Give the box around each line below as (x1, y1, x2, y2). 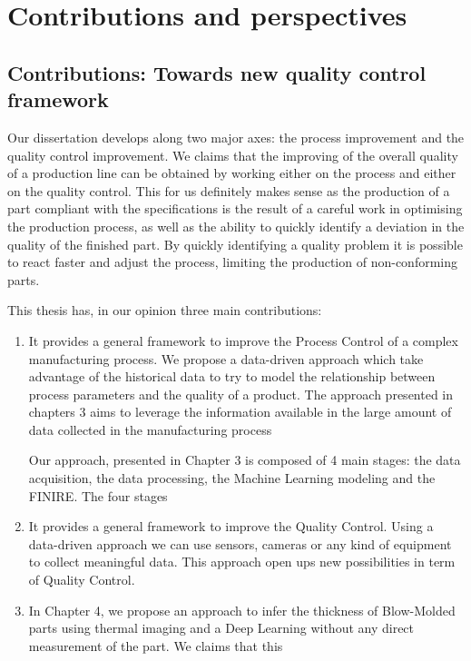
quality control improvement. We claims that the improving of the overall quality (7, 145, 458, 164)
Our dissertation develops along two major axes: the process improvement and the (7, 127, 465, 146)
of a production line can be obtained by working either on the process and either (7, 163, 456, 183)
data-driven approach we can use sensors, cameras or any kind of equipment (28, 534, 452, 553)
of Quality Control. (28, 570, 135, 589)
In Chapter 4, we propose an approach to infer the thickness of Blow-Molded (28, 600, 456, 619)
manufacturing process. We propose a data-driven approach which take (28, 349, 424, 368)
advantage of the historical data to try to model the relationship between (28, 367, 436, 386)
